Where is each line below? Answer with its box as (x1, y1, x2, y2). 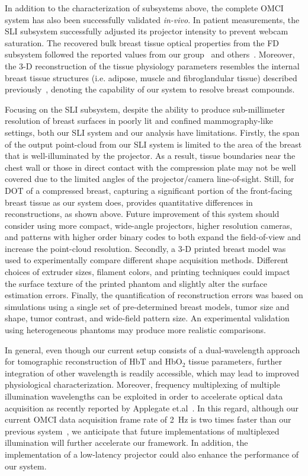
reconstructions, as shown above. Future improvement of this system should (5, 207, 280, 220)
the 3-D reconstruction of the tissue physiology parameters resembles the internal (5, 59, 300, 72)
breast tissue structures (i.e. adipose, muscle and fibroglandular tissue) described (5, 71, 297, 84)
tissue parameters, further (188, 355, 282, 368)
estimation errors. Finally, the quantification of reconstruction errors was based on (5, 289, 303, 301)
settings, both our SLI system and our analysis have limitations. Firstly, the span (5, 126, 300, 138)
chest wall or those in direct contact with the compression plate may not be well (5, 161, 296, 173)
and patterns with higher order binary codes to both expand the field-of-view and (5, 231, 301, 243)
